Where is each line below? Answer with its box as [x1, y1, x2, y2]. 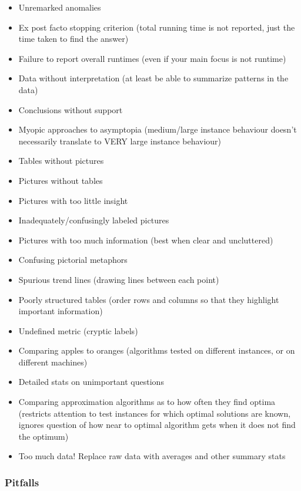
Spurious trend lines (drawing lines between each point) [18, 273, 219, 285]
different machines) [18, 355, 88, 368]
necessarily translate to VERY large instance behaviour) [18, 134, 222, 147]
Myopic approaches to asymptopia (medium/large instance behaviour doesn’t [18, 123, 297, 136]
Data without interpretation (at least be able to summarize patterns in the [18, 72, 289, 84]
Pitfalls [5, 474, 39, 489]
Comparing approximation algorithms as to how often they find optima [18, 396, 276, 408]
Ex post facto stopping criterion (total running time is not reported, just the [18, 21, 295, 33]
